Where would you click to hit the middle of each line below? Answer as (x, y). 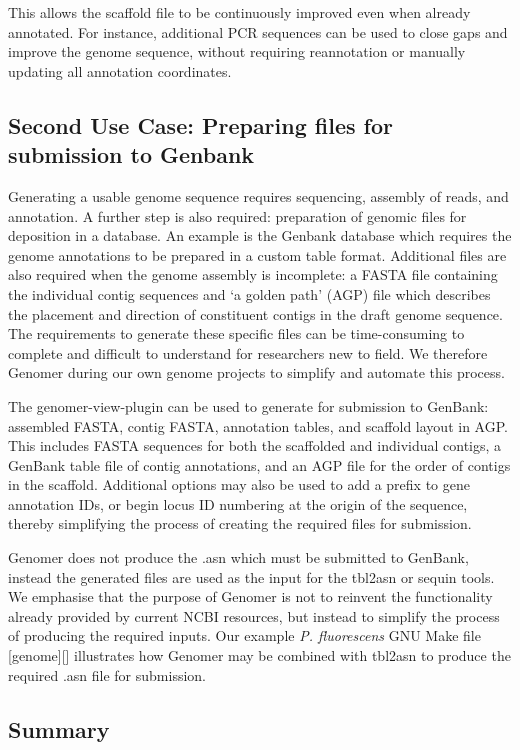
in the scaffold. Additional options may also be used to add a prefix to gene (239, 484)
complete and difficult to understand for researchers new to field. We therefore (248, 352)
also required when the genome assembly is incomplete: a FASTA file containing (253, 274)
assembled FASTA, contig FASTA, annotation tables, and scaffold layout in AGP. (258, 425)
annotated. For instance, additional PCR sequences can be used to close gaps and (258, 31)
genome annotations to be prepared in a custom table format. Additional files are (257, 254)
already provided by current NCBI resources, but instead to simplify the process (254, 615)
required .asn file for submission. (107, 674)
